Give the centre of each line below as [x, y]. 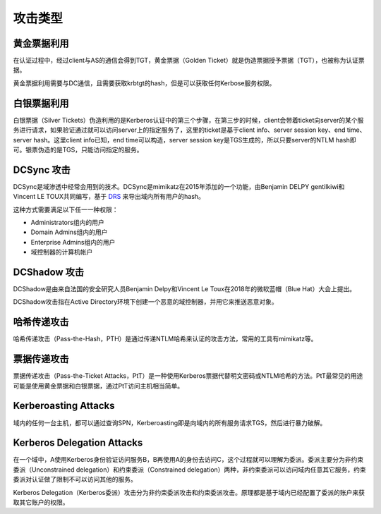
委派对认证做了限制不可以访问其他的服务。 [75, 479]
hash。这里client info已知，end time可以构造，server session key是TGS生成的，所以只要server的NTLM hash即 [195, 140]
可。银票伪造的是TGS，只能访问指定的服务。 [78, 149]
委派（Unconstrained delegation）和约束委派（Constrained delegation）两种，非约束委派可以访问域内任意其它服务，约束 [189, 470]
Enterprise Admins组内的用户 [73, 242]
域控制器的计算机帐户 [62, 252]
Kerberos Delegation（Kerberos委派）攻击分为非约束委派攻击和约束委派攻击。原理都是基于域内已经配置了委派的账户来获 [189, 492]
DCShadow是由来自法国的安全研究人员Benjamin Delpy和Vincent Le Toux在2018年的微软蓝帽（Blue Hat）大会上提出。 [185, 289]
